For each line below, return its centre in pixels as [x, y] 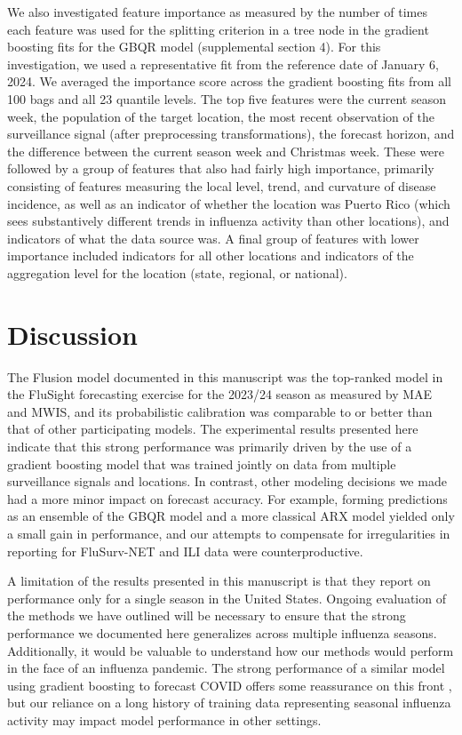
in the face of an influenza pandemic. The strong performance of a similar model [226, 668]
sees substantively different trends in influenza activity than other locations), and [228, 221]
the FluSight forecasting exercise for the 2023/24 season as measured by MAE [220, 394]
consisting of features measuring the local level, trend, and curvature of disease [222, 185]
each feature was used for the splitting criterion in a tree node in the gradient [218, 29]
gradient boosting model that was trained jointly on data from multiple [202, 463]
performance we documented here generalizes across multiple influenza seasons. [222, 632]
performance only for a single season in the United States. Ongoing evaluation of [227, 598]
